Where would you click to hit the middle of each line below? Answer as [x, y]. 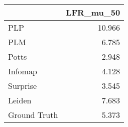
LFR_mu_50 [93, 12]
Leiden [20, 100]
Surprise [23, 86]
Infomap [23, 71]
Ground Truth [33, 115]
